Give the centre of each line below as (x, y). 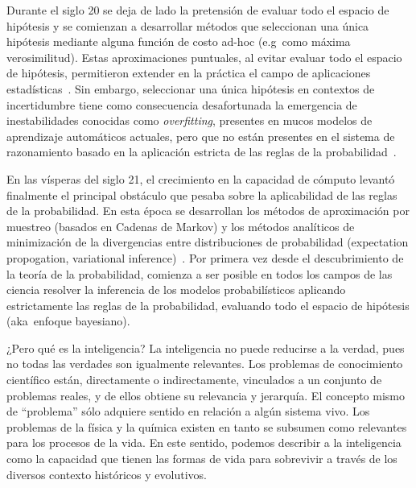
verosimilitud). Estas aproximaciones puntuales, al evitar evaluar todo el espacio (204, 57)
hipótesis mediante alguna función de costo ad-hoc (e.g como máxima (179, 41)
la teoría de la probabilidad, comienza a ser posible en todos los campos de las (200, 273)
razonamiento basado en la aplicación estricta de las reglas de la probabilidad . (202, 152)
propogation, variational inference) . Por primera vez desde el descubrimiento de (205, 257)
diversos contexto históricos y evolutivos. (107, 474)
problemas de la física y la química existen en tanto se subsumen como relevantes (207, 426)
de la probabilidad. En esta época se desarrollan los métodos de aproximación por (208, 211)
